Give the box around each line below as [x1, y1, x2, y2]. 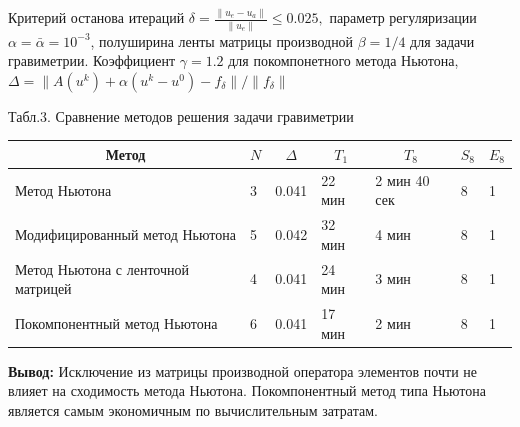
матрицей [15, 278, 72, 299]
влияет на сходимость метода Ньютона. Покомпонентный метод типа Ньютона [8, 380, 486, 401]
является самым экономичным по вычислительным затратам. [8, 399, 378, 420]
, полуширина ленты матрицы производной [90, 30, 354, 51]
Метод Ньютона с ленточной [15, 258, 190, 279]
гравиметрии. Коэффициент [8, 50, 176, 71]
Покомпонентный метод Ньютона [15, 312, 218, 333]
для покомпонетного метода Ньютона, [228, 50, 459, 71]
